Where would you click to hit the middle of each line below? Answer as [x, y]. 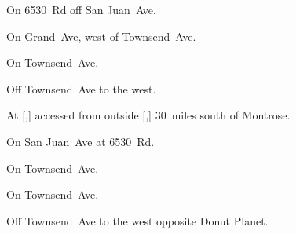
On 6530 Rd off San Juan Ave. [81, 9]
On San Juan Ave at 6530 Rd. [80, 141]
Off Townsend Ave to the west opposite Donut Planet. [137, 220]
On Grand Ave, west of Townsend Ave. [101, 36]
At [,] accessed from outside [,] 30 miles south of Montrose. [148, 115]
